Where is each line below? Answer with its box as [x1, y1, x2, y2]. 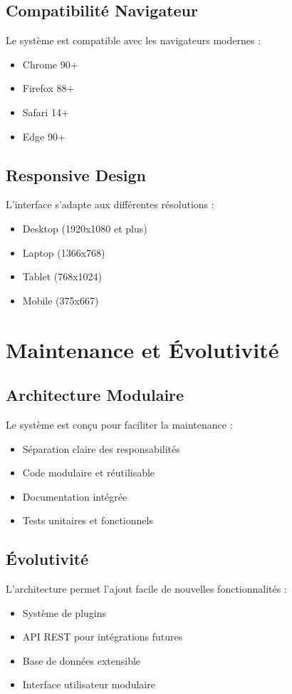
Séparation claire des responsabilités [22, 441, 180, 456]
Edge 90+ [22, 128, 66, 143]
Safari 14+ [22, 104, 69, 119]
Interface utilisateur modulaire [22, 677, 155, 692]
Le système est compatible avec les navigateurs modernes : [6, 33, 261, 48]
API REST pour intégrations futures [22, 629, 183, 644]
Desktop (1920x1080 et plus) [22, 220, 147, 235]
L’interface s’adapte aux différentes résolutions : [6, 197, 214, 212]
